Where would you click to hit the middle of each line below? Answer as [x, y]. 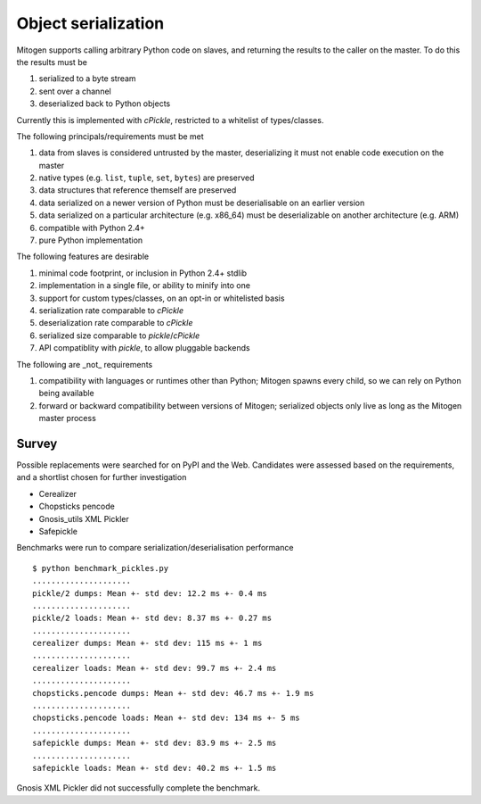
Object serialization [90, 23]
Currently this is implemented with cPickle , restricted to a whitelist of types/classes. [170, 120]
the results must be [52, 62]
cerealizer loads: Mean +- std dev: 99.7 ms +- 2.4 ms [155, 668]
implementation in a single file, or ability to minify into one [145, 286]
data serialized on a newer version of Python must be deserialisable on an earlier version [202, 203]
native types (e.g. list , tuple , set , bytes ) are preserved [147, 178]
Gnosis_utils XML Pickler [84, 518]
